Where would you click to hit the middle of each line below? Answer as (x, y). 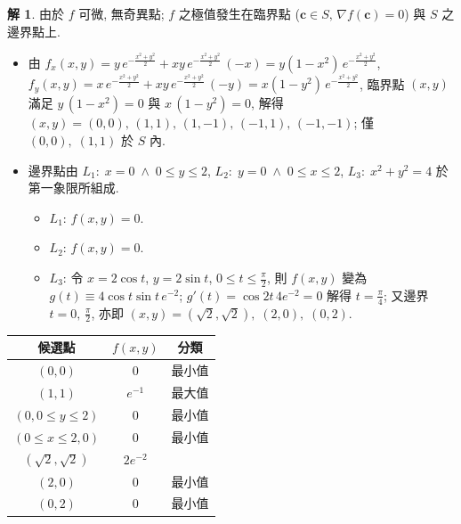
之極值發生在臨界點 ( (239, 13)
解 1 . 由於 (36, 13)
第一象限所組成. (73, 188)
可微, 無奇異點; (121, 13)
